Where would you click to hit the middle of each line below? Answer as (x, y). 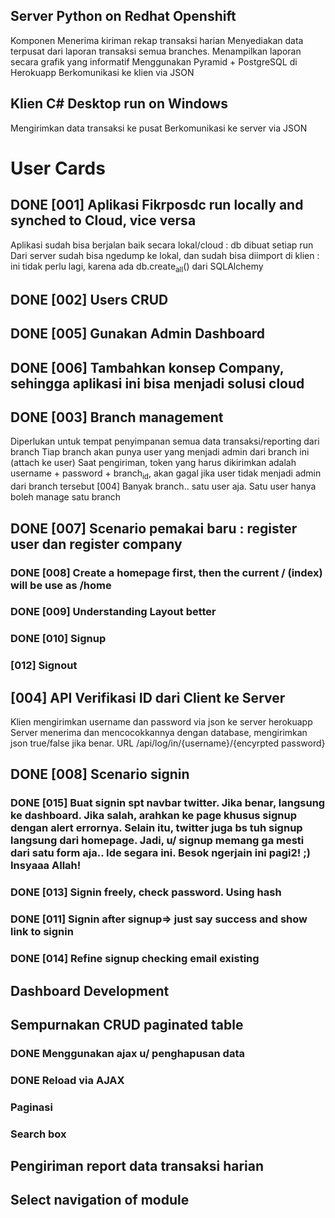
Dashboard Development (90, 990)
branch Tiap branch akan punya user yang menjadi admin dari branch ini (160, 452)
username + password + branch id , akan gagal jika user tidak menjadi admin (166, 474)
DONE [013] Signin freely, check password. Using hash (146, 892)
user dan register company (96, 544)
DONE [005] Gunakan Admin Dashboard (138, 334)
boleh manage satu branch (65, 497)
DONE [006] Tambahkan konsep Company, (147, 367)
